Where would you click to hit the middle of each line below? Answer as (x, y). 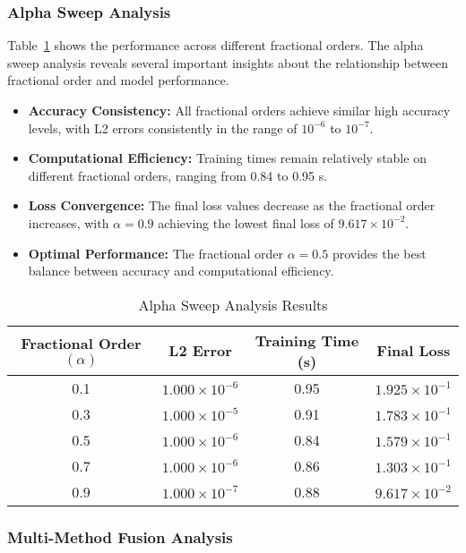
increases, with (69, 222)
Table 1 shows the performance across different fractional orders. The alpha (216, 45)
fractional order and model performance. (118, 80)
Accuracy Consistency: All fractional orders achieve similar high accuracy (239, 110)
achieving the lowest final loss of (246, 222)
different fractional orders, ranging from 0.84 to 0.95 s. (178, 175)
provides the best (379, 253)
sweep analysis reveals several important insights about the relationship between (228, 62)
